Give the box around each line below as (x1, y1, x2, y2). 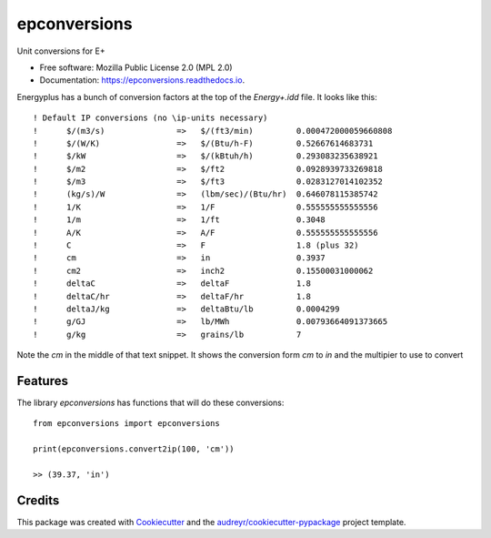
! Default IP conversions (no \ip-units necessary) (33, 113, 268, 123)
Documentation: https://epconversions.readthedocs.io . (39, 75, 245, 86)
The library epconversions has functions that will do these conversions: (16, 397, 285, 409)
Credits (16, 492, 60, 508)
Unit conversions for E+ (16, 46, 105, 56)
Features (16, 373, 68, 389)
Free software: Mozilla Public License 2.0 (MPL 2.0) (39, 62, 233, 73)
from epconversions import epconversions (33, 419, 220, 429)
